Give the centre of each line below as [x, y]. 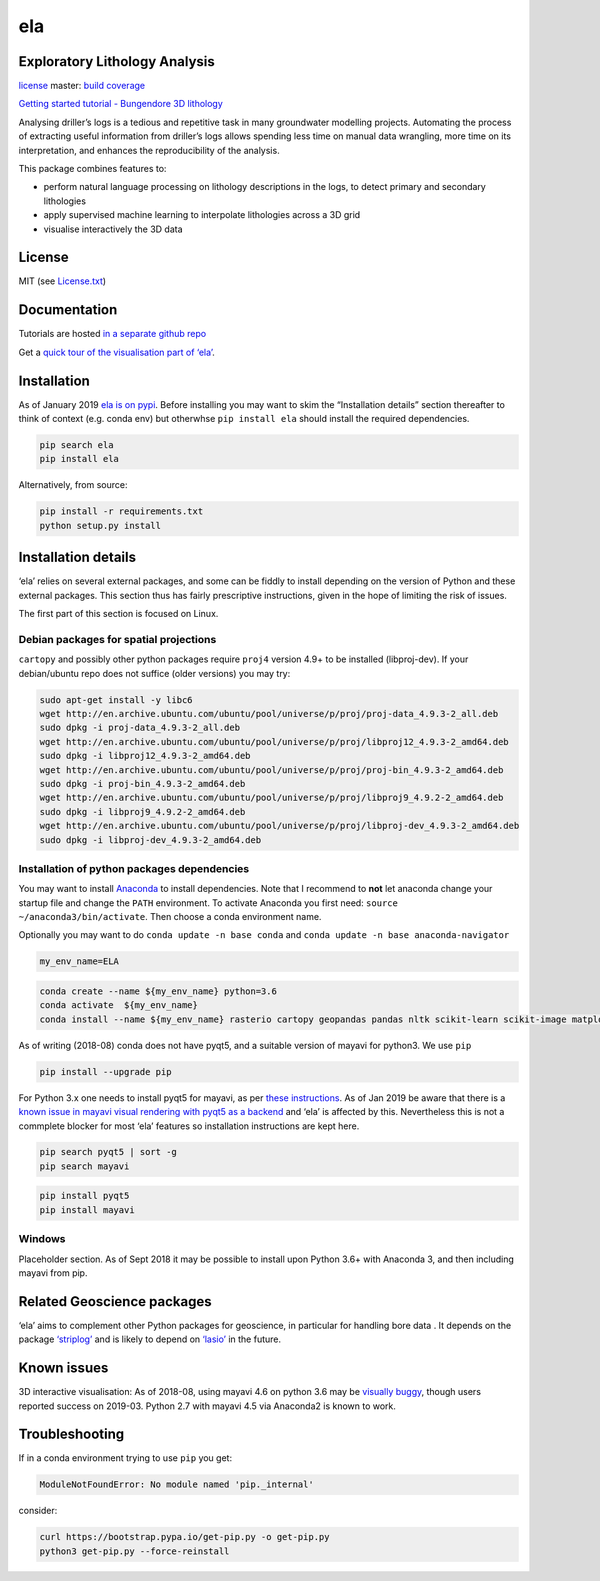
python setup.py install [100, 525]
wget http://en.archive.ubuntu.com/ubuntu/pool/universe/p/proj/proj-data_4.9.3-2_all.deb [269, 713]
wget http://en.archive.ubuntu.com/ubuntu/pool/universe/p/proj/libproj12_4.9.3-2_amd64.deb [274, 741]
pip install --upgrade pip [105, 1071]
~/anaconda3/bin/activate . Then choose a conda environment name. [170, 917]
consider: [38, 1511]
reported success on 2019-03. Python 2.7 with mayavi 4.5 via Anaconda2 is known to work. [207, 1406]
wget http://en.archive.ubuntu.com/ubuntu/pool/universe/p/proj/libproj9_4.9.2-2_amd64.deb [271, 798]
